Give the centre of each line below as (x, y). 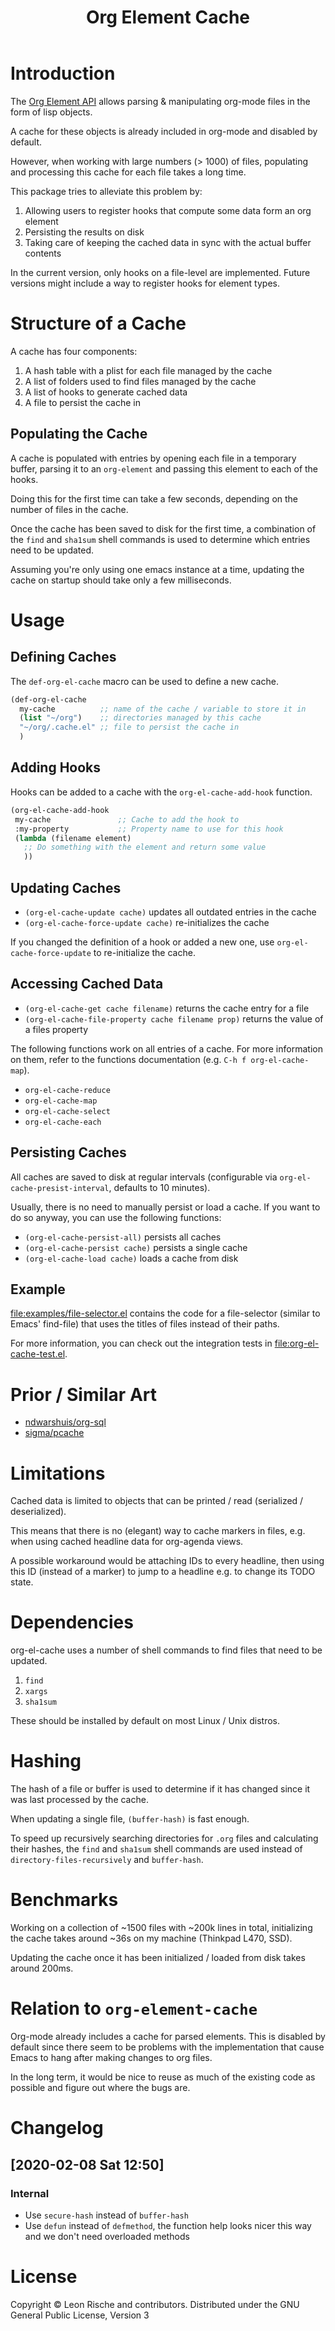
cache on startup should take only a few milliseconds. (121, 580)
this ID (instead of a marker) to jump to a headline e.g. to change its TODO (163, 1572)
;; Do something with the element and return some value (145, 847)
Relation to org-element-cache (134, 2008)
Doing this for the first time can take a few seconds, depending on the (154, 498)
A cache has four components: (74, 351)
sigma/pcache (54, 1433)
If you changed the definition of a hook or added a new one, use (142, 942)
